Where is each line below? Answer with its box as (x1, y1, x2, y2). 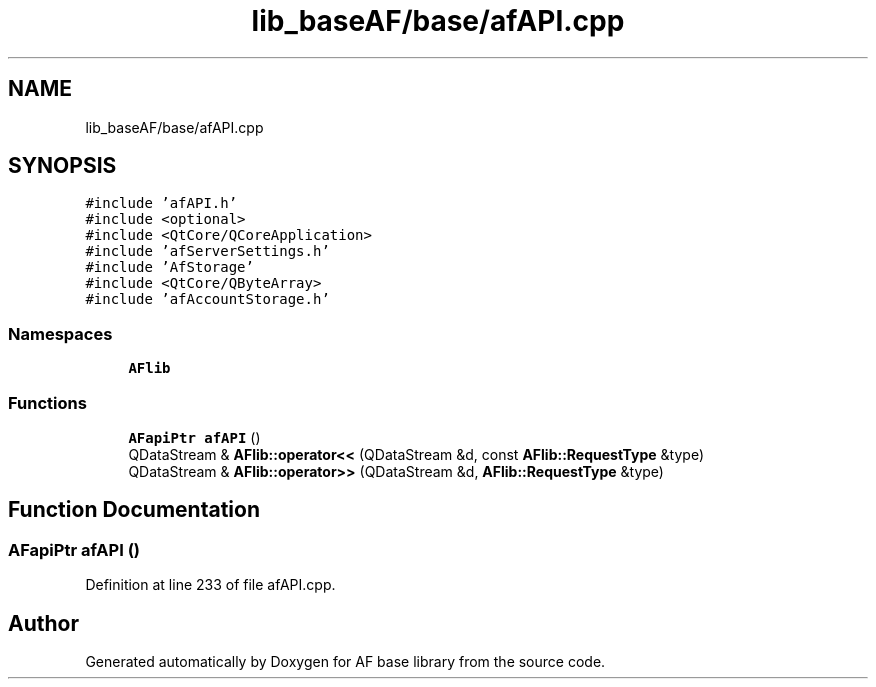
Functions (8, 392, 87, 413)
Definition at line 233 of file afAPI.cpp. (85, 576, 336, 594)
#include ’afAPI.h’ (85, 195, 238, 212)
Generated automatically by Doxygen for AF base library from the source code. (85, 653, 606, 670)
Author (8, 610, 79, 636)
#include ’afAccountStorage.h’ (85, 291, 330, 308)
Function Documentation (8, 497, 260, 523)
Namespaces (8, 323, 113, 344)
